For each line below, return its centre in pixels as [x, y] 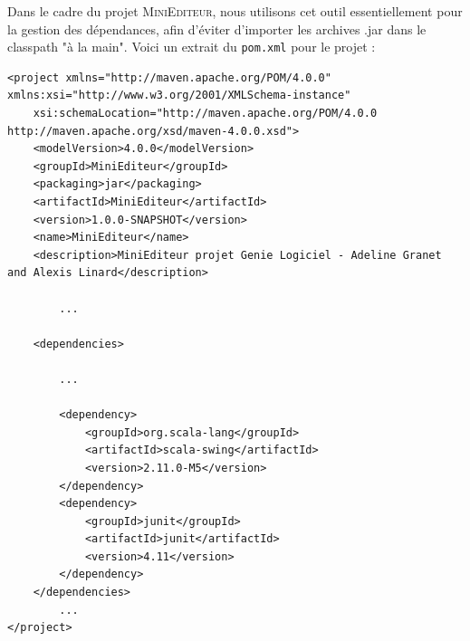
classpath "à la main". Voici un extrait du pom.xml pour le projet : [192, 47]
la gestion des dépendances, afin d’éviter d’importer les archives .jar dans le [217, 29]
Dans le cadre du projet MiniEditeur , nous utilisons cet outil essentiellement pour [235, 11]
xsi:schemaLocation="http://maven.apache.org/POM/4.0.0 [205, 114]
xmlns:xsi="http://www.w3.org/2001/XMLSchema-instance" [179, 96]
